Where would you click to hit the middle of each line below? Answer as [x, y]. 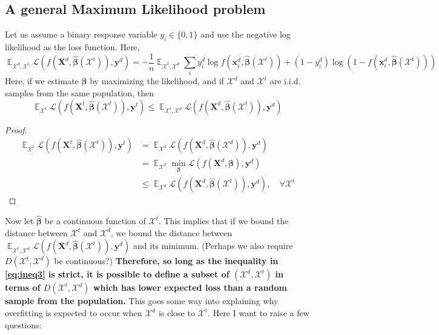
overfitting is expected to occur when [74, 313]
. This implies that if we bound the [223, 221]
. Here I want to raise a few [259, 313]
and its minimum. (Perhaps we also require [213, 246]
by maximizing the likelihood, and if [157, 81]
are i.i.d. [285, 81]
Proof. [16, 129]
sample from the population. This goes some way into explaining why [142, 301]
